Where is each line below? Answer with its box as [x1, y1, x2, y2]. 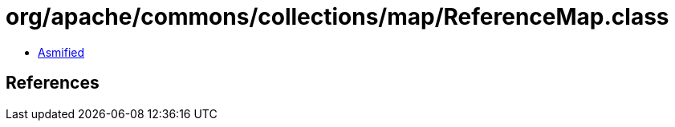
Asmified [38, 45, 85, 59]
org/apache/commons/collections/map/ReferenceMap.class [6, 3, 669, 30]
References [6, 73, 100, 93]
